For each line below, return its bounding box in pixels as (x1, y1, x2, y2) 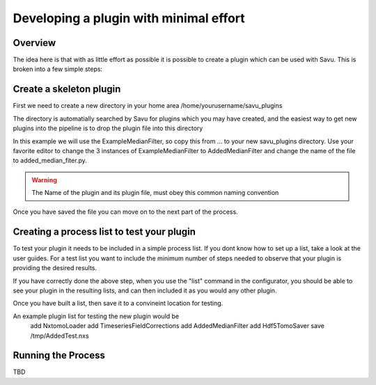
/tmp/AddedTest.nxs (30, 331, 90, 340)
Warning (31, 175, 57, 184)
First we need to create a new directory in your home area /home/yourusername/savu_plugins (13, 102, 283, 110)
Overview (13, 37, 56, 49)
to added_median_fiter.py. (13, 157, 87, 165)
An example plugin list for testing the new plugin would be (13, 312, 180, 320)
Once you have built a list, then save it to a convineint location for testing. (13, 299, 224, 308)
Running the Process (13, 349, 106, 361)
